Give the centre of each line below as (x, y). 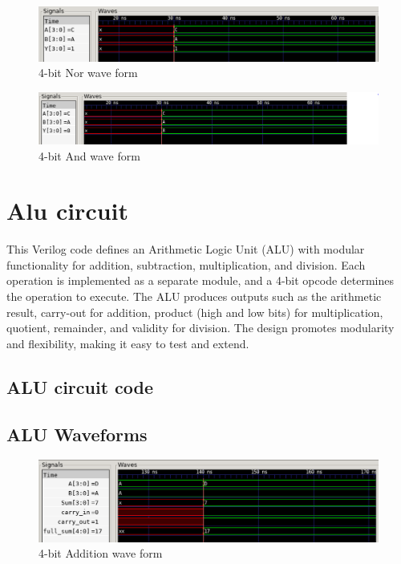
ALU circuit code (80, 386)
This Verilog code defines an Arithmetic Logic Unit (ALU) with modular (186, 249)
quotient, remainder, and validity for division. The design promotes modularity (200, 328)
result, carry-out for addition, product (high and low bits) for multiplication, (195, 312)
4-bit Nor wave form (88, 73)
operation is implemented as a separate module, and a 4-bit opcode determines (200, 280)
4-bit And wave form (89, 155)
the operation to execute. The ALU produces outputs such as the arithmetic (194, 296)
